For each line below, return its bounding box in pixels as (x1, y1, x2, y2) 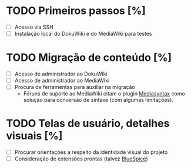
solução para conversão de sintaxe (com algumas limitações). (23, 97, 173, 104)
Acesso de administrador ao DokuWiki (14, 70, 108, 77)
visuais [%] (6, 129, 63, 143)
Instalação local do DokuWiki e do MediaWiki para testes (14, 30, 152, 37)
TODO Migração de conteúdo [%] (6, 51, 172, 64)
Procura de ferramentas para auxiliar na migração (14, 84, 135, 91)
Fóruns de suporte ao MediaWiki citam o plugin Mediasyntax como (23, 90, 185, 97)
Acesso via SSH (14, 23, 54, 30)
